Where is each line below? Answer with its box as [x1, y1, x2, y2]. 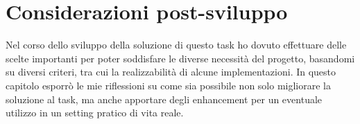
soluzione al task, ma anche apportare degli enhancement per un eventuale [6, 91, 323, 106]
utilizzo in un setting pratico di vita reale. [6, 105, 184, 120]
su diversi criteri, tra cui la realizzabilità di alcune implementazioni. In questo [6, 64, 336, 79]
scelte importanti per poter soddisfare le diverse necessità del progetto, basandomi [6, 51, 355, 65]
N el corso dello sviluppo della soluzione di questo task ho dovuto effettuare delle [6, 37, 347, 52]
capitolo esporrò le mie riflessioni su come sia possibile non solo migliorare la [6, 78, 331, 92]
